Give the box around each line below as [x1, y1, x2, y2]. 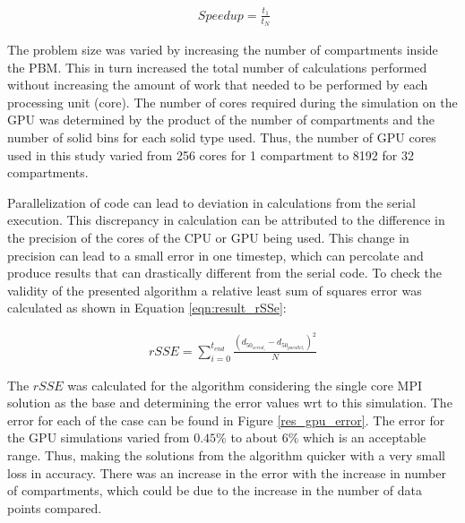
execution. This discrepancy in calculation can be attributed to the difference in [7, 210, 445, 229]
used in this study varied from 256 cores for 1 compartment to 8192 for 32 [7, 145, 414, 164]
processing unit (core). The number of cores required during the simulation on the [7, 92, 458, 111]
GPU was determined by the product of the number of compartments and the [7, 110, 435, 129]
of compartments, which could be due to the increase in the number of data [7, 481, 423, 500]
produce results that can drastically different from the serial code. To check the [7, 263, 443, 282]
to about [230, 428, 278, 447]
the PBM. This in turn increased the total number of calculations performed [7, 57, 427, 76]
